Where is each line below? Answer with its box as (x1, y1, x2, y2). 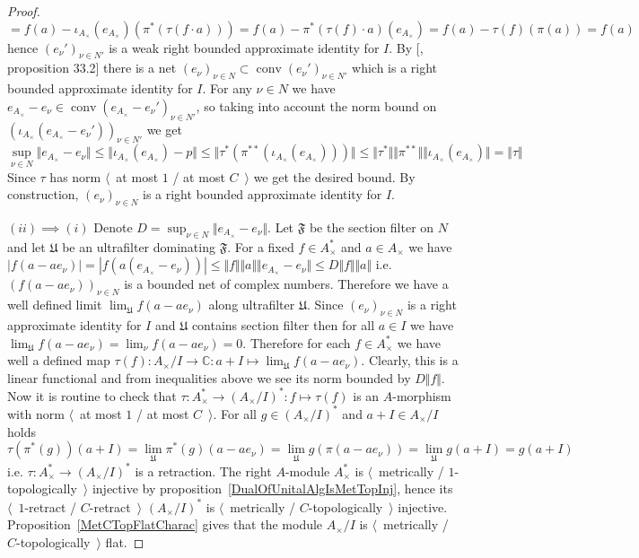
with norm (7, 404, 65, 423)
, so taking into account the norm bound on (196, 96, 437, 115)
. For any (202, 79, 252, 98)
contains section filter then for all (191, 315, 375, 334)
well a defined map (7, 351, 110, 370)
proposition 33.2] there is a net (7, 58, 177, 77)
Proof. (7, 2, 40, 20)
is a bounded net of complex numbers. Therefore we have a (124, 275, 449, 293)
